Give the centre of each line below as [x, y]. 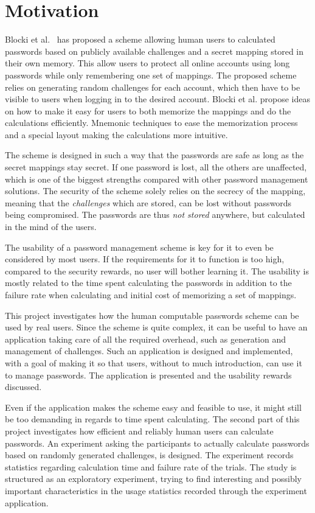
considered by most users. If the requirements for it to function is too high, [145, 259]
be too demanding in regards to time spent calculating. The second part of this [152, 419]
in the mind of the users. [51, 227]
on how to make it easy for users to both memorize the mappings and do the [148, 110]
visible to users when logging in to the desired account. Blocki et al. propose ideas [158, 99]
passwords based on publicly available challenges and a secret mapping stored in [154, 51]
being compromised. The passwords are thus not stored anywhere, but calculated [155, 215]
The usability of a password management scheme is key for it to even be [139, 247]
